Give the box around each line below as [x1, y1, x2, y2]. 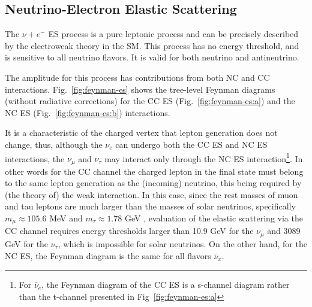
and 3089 [267, 224, 301, 237]
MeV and [49, 212, 83, 224]
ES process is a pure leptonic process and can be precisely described [48, 28, 299, 40]
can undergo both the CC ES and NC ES [115, 138, 268, 150]
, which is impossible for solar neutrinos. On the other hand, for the [58, 237, 307, 250]
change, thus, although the [5, 138, 103, 150]
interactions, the [5, 152, 65, 165]
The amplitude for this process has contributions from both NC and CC [5, 71, 270, 83]
